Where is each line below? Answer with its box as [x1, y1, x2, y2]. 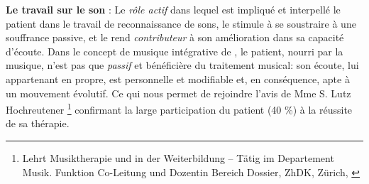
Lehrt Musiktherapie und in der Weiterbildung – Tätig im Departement [22, 151, 334, 165]
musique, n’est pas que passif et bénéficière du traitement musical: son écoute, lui [6, 58, 359, 72]
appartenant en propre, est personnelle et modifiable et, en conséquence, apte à [6, 71, 350, 86]
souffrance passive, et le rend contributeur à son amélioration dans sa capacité [6, 30, 344, 45]
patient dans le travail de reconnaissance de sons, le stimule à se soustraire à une [6, 16, 356, 31]
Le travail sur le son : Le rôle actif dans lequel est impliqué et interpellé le [6, 2, 341, 16]
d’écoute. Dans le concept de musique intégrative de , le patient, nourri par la [6, 43, 343, 58]
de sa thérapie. [6, 116, 70, 131]
